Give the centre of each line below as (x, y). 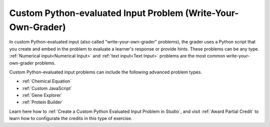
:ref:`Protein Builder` (42, 102)
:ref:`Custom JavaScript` (47, 88)
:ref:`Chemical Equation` (47, 81)
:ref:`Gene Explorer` (42, 95)
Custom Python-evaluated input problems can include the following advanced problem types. (106, 72)
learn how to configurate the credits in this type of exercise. (71, 118)
